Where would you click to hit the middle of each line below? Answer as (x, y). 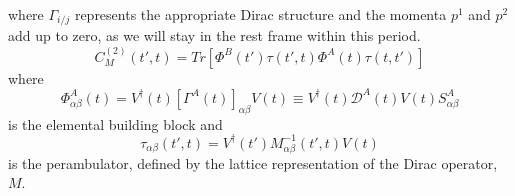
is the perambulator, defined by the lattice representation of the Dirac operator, (253, 162)
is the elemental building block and (115, 123)
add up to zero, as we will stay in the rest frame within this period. (214, 35)
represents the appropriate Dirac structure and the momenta (260, 14)
